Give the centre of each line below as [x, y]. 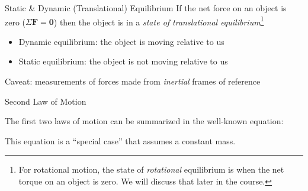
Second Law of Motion [46, 101]
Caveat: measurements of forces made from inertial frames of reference [133, 81]
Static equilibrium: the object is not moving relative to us [123, 61]
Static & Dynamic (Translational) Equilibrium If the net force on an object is [146, 8]
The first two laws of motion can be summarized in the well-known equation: [144, 121]
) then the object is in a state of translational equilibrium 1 [159, 21]
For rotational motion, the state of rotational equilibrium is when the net [151, 169]
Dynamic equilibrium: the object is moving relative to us [121, 41]
